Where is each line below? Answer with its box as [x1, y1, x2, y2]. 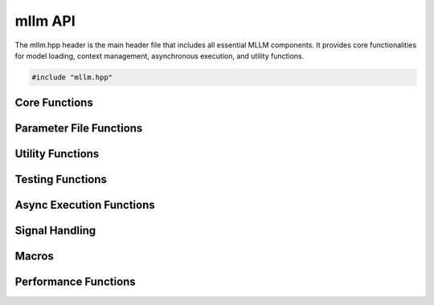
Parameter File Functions [14, 121, 143, 136]
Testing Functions [14, 173, 108, 186]
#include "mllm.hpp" [31, 72, 113, 82]
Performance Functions [14, 275, 136, 289]
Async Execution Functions [14, 198, 156, 212]
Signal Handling [14, 224, 96, 238]
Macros [14, 250, 54, 263]
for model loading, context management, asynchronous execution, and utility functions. [14, 51, 305, 60]
